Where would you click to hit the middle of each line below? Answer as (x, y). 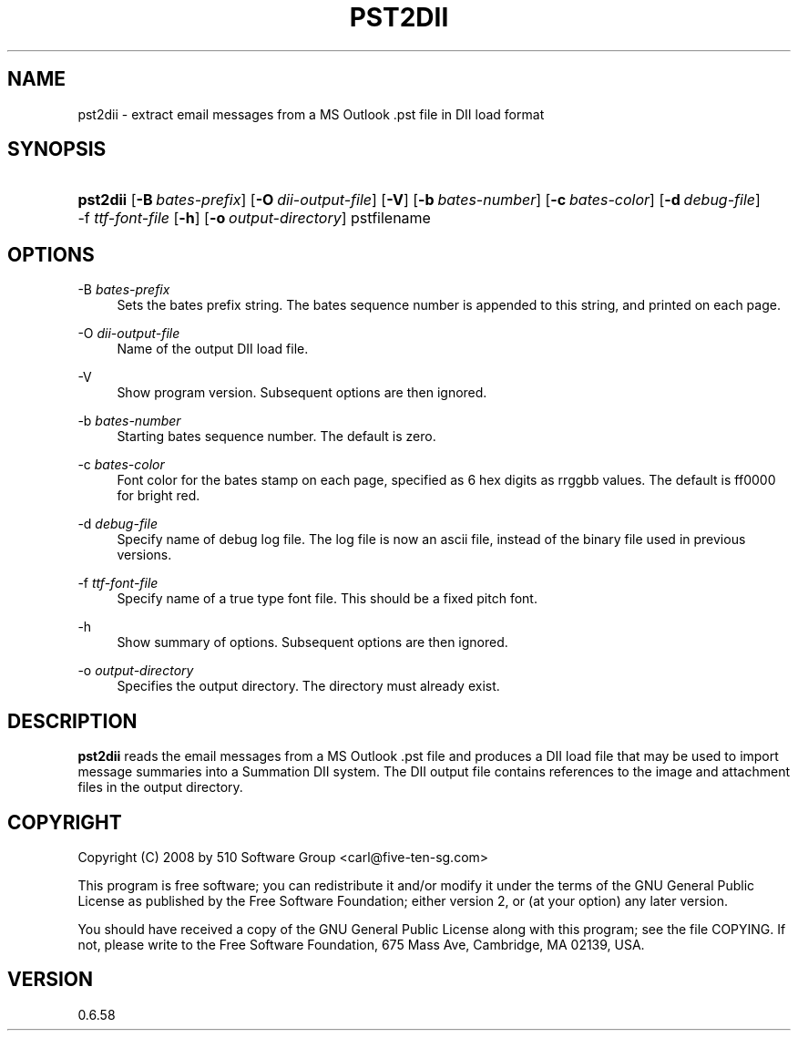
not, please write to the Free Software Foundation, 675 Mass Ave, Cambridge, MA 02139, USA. (361, 944)
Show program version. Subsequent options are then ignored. (302, 393)
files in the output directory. (160, 787)
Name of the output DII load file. (213, 349)
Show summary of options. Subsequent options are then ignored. (312, 642)
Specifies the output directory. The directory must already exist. (308, 686)
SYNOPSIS (57, 149)
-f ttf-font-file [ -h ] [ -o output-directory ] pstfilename (254, 218)
